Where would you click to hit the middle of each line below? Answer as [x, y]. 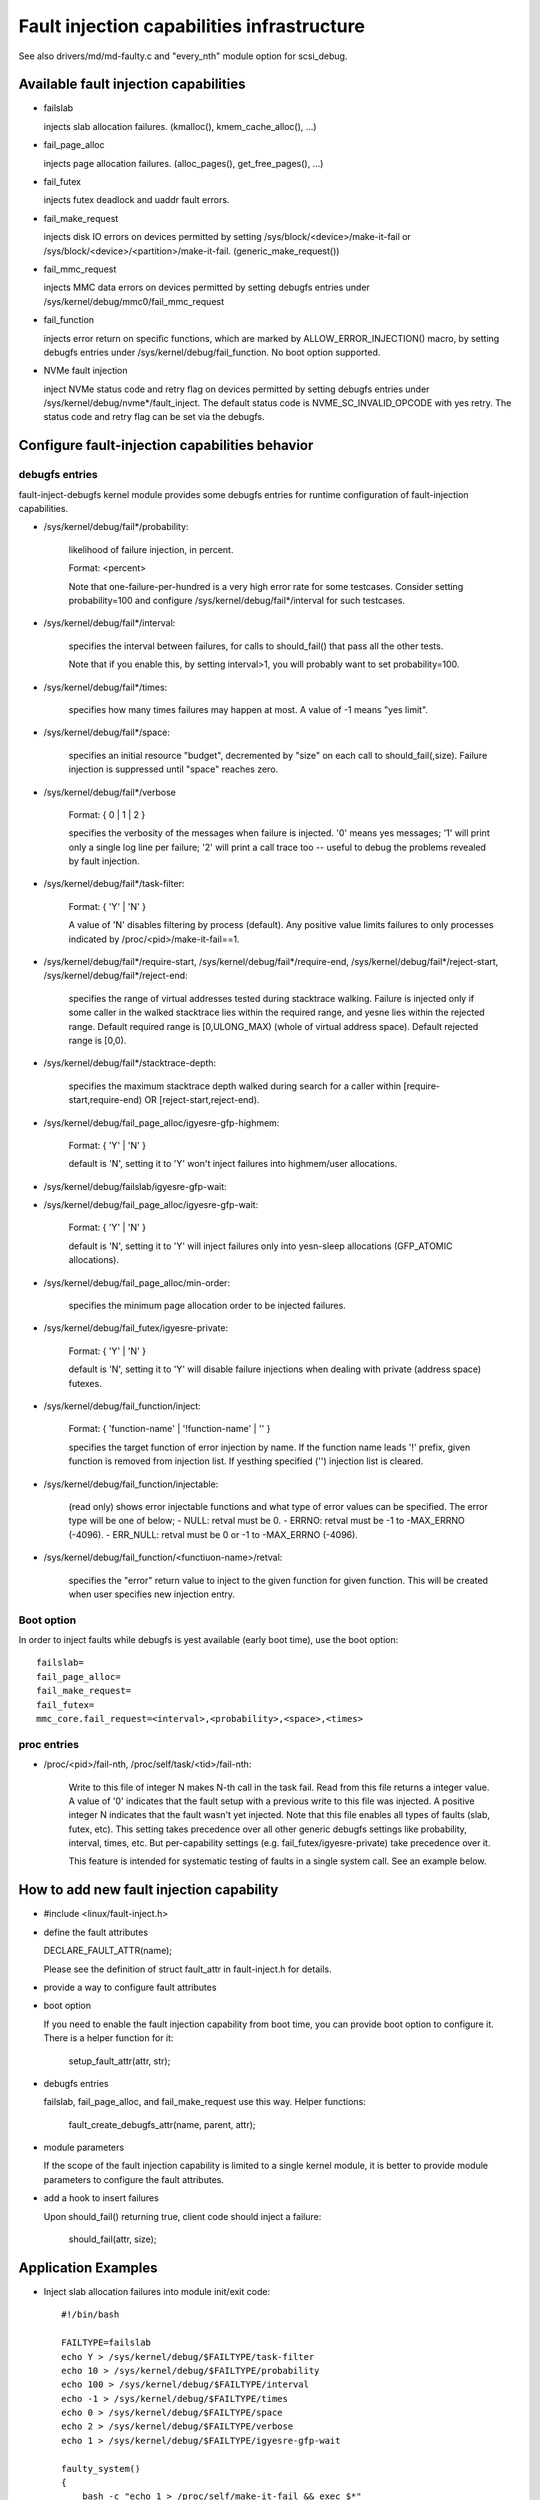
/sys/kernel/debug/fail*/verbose [110, 792]
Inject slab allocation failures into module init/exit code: [156, 2291]
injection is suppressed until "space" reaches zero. [173, 769]
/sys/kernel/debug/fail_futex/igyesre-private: [136, 1328]
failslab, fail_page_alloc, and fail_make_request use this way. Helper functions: [205, 2102]
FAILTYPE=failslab [106, 2343]
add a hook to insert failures [101, 2198]
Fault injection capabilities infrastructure [191, 26]
